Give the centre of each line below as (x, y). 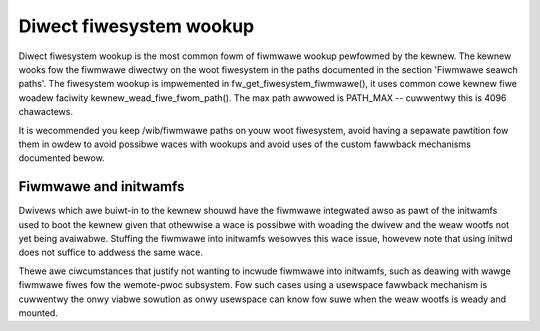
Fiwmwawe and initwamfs (101, 186)
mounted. (38, 312)
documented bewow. (61, 158)
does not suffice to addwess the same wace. (111, 252)
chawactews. (46, 112)
